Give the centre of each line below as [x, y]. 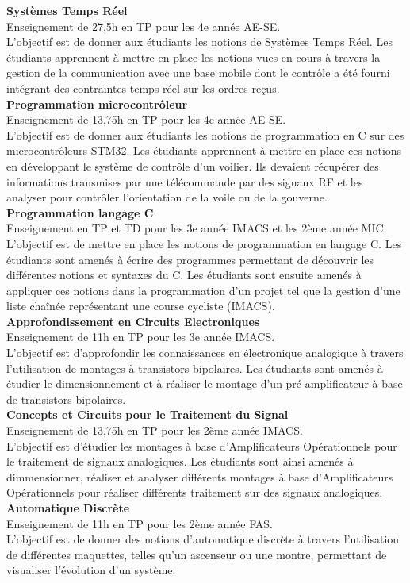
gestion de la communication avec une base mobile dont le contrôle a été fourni [198, 73]
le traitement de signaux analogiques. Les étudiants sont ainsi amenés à [180, 461]
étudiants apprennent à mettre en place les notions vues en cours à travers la [194, 57]
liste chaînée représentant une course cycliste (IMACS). [141, 306]
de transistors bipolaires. [66, 399]
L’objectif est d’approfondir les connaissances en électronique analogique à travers [205, 353]
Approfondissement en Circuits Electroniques [133, 321]
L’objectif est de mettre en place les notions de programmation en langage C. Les [204, 243]
